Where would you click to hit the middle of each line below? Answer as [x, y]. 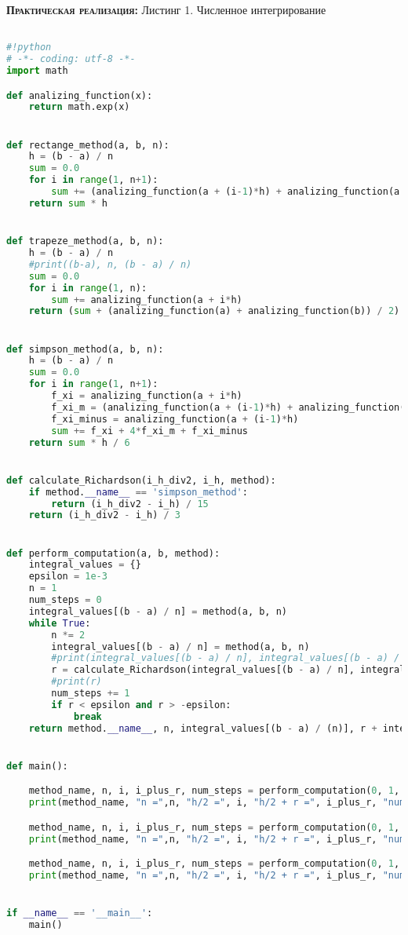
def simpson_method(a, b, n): [85, 349]
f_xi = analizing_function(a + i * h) [147, 396]
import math [37, 71]
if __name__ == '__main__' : [80, 913]
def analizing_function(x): [80, 95]
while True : [60, 623]
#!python [29, 47]
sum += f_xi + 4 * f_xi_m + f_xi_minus [149, 431]
